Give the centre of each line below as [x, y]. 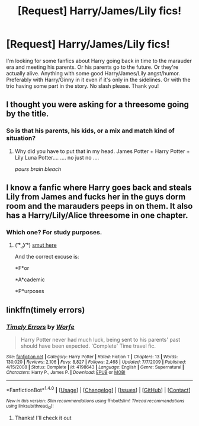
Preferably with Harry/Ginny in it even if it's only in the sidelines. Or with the [98, 80]
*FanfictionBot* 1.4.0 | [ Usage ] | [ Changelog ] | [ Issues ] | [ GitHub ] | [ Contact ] [98, 390]
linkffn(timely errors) [46, 310]
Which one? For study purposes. [54, 232]
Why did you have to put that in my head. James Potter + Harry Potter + [102, 151]
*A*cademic [30, 279]
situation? [21, 138]
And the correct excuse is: [47, 257]
